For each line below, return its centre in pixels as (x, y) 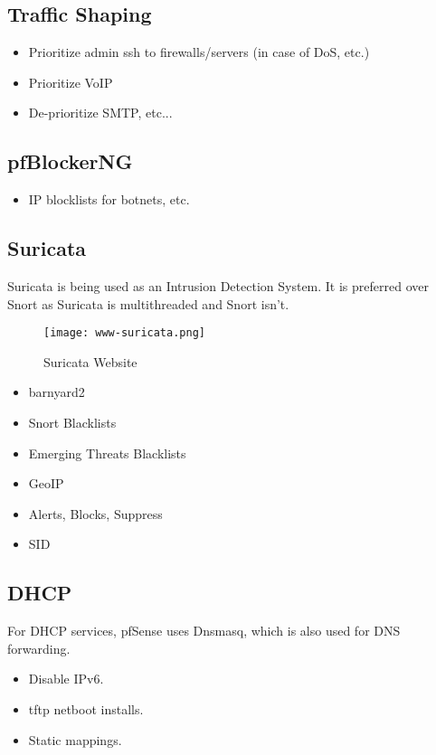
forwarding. (39, 648)
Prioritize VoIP (71, 82)
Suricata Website (90, 361)
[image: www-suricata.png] (124, 333)
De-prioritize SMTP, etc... (100, 113)
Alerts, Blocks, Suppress (95, 513)
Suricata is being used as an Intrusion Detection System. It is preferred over (218, 285)
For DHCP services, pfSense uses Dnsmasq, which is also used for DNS (204, 631)
